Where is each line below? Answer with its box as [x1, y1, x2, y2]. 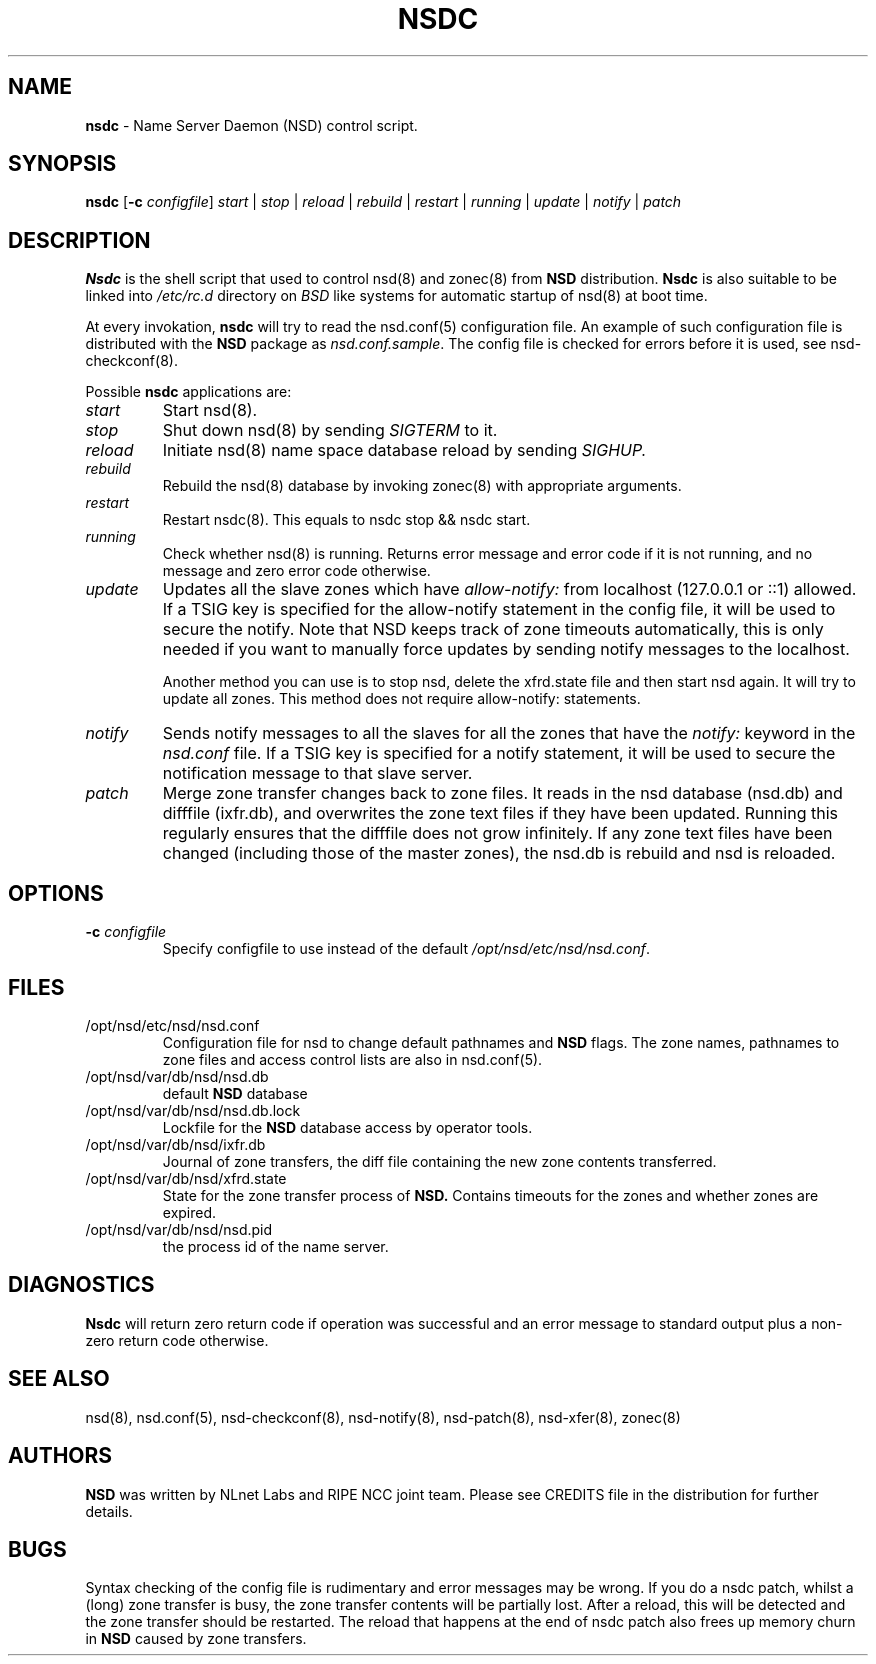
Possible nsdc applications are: [85, 383, 292, 401]
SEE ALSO [8, 1366, 110, 1392]
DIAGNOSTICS [8, 1272, 155, 1298]
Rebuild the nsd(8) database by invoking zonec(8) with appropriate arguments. [162, 477, 682, 495]
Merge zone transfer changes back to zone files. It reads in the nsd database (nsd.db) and [162, 783, 843, 804]
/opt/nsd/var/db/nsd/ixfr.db [85, 1135, 266, 1153]
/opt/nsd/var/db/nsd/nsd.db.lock [85, 1101, 301, 1119]
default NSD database [162, 1084, 308, 1102]
